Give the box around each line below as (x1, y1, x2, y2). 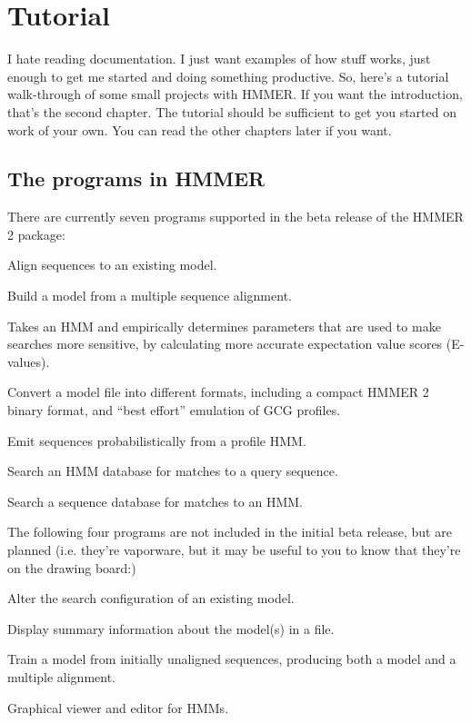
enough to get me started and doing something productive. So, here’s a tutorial (7, 66, 449, 85)
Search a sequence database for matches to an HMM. (7, 491, 303, 510)
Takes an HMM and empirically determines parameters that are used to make (7, 316, 441, 335)
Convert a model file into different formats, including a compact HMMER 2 (7, 382, 429, 401)
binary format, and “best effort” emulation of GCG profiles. (7, 401, 341, 420)
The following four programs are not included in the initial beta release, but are (7, 522, 452, 541)
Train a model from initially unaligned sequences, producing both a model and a (7, 649, 456, 669)
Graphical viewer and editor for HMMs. (7, 698, 229, 717)
